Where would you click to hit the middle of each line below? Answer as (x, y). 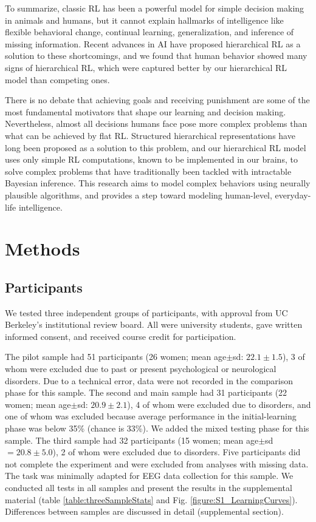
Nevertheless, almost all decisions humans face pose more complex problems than (156, 124)
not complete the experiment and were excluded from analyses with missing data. (157, 463)
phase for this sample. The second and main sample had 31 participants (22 (146, 392)
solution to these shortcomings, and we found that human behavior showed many (156, 56)
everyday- (293, 195)
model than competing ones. (57, 79)
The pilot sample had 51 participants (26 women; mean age (116, 357)
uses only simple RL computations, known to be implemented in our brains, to (151, 159)
